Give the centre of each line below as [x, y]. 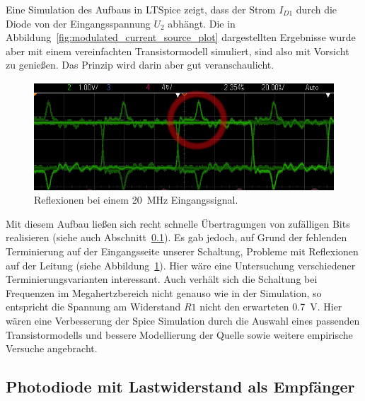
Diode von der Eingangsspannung [78, 23]
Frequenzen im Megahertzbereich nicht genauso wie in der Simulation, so [164, 292]
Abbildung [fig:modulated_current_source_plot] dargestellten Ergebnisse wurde [181, 37]
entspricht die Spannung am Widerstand [93, 307]
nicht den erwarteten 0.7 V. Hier [271, 307]
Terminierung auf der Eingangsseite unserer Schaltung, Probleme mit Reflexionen [182, 251]
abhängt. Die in [202, 23]
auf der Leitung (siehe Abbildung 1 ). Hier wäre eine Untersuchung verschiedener [181, 265]
